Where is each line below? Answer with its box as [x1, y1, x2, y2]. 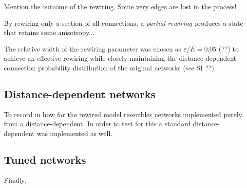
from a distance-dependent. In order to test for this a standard [4, 119, 191, 129]
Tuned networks [4, 152, 86, 167]
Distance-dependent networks [4, 86, 156, 101]
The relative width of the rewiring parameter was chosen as [4, 43, 181, 53]
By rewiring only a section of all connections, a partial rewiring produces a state [4, 17, 243, 28]
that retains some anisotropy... [4, 27, 95, 37]
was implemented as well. [37, 128, 113, 138]
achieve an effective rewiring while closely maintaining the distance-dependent [4, 53, 236, 63]
